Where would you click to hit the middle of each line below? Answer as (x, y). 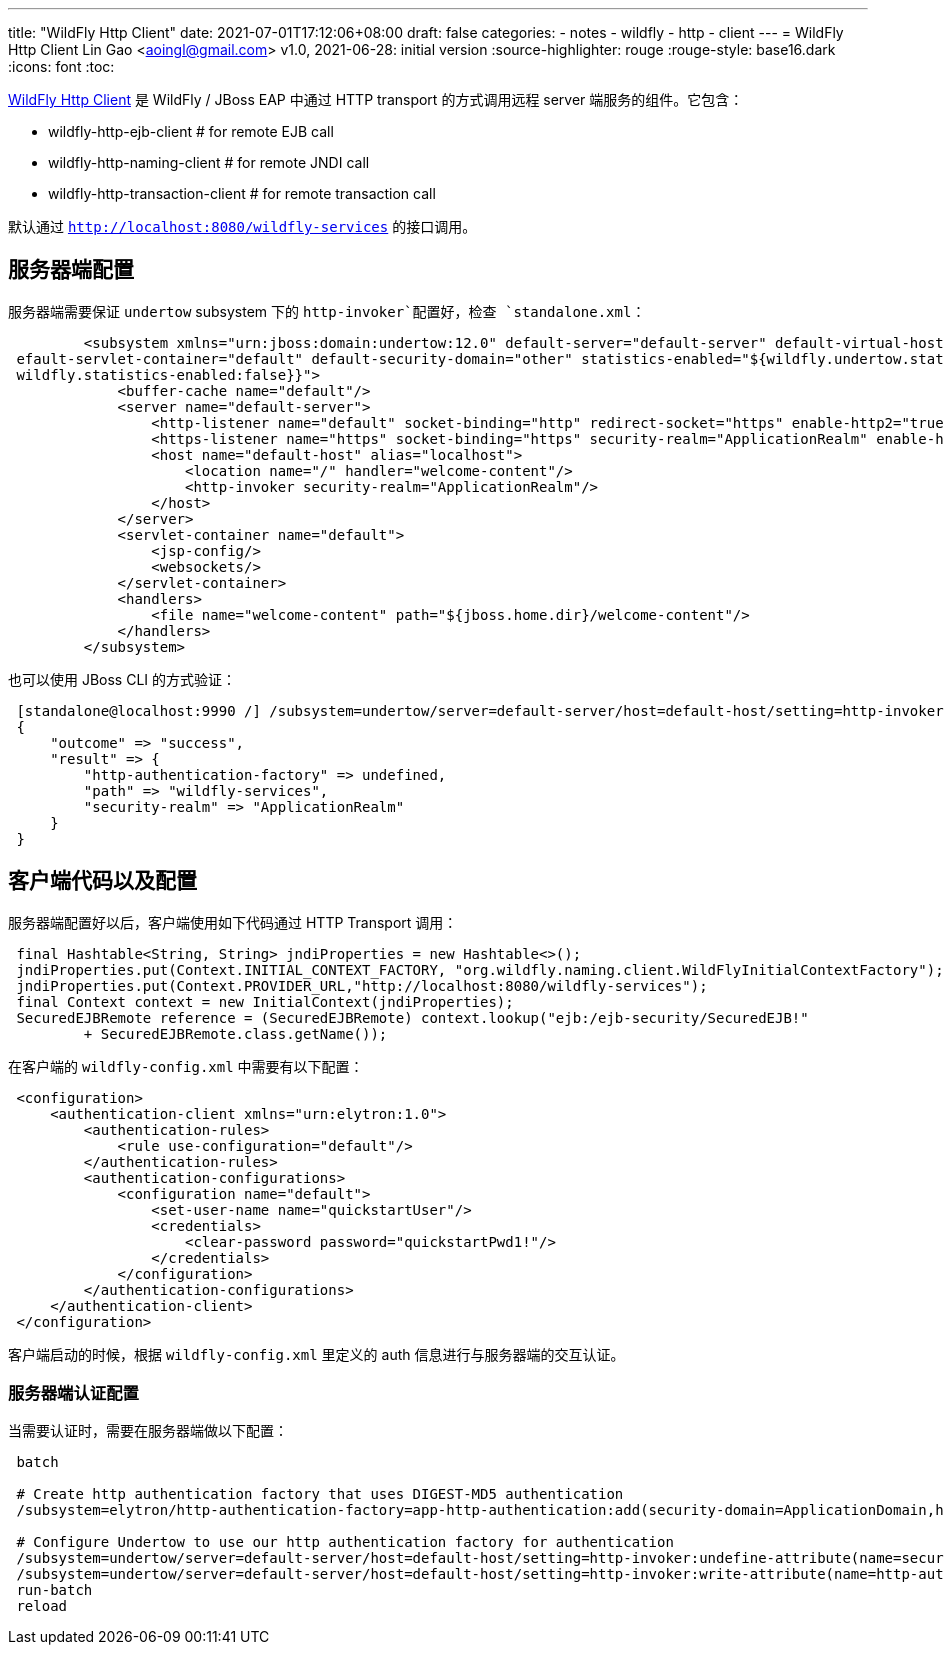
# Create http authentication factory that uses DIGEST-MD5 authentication (320, 1494)
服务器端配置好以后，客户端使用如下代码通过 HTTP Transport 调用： (233, 922)
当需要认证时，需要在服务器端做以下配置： (148, 1431)
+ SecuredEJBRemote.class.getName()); (235, 1033)
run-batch (54, 1590)
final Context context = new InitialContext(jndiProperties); (265, 1001)
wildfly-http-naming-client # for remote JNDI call (209, 162)
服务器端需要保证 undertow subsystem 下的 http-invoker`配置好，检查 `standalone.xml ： (327, 311)
